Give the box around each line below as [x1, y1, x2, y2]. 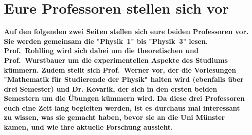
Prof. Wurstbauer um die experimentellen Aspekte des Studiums [4, 55, 228, 65]
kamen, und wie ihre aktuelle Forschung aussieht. [4, 122, 173, 132]
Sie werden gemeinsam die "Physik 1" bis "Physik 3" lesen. [4, 36, 208, 46]
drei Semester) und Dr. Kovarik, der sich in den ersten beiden [4, 83, 217, 94]
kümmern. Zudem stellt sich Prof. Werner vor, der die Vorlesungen [4, 64, 236, 75]
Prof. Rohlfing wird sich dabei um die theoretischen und [4, 45, 198, 56]
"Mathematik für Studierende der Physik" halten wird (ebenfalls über [4, 74, 244, 84]
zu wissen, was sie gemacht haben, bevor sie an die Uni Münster [4, 112, 225, 122]
